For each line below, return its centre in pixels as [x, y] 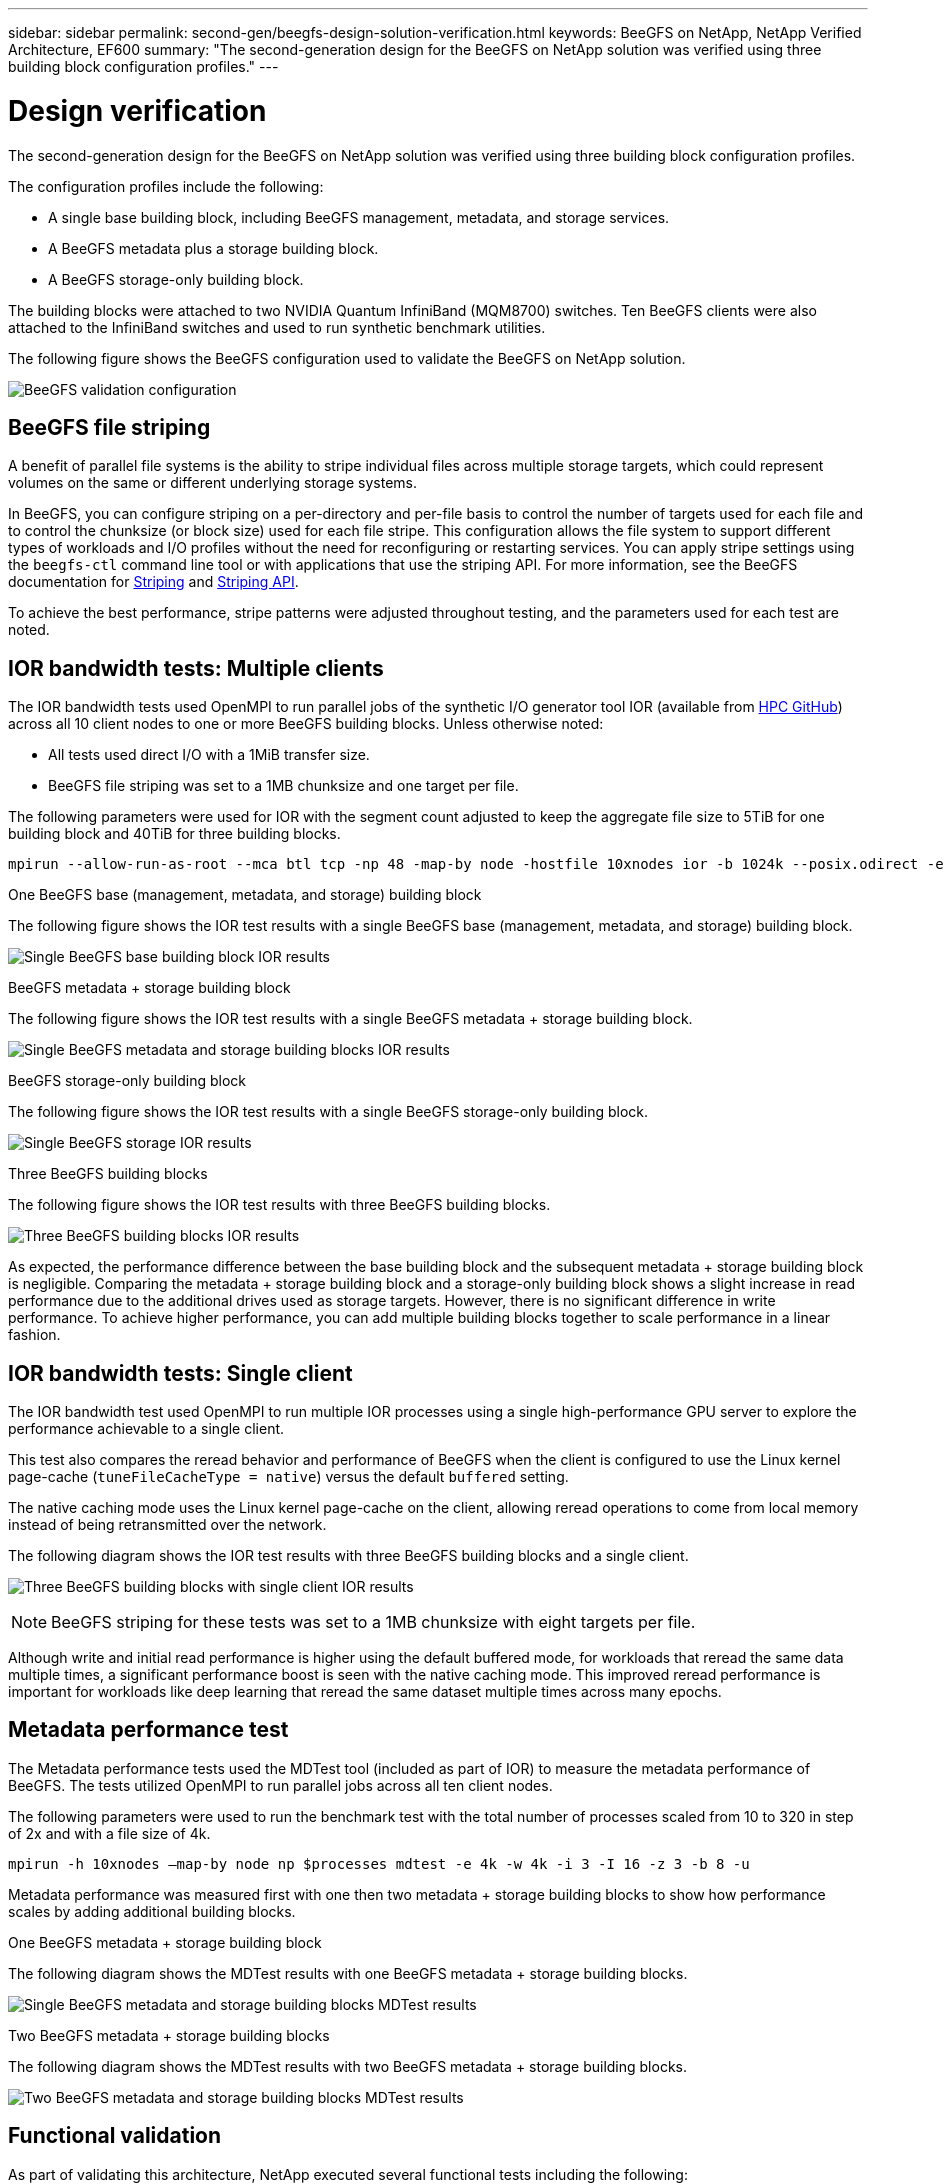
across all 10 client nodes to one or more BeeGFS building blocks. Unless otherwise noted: [306, 724]
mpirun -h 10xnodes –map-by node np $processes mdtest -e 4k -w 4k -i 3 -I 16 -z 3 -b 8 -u [379, 1863]
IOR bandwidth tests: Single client [180, 1373]
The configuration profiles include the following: [166, 186]
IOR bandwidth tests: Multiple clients [196, 668]
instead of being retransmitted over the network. [167, 1525]
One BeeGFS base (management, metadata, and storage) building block [245, 895]
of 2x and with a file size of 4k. [109, 1833]
